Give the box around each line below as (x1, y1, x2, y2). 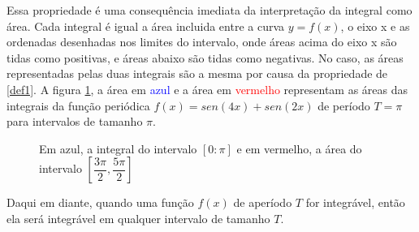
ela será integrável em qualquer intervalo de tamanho (6, 209, 270, 226)
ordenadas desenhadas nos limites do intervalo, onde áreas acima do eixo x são (6, 33, 397, 50)
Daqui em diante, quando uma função (6, 194, 194, 211)
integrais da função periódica (6, 97, 150, 114)
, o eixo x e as (340, 17, 410, 34)
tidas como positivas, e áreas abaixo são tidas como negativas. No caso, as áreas (6, 49, 404, 66)
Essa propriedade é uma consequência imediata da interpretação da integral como (6, 2, 413, 18)
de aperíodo (233, 194, 292, 211)
